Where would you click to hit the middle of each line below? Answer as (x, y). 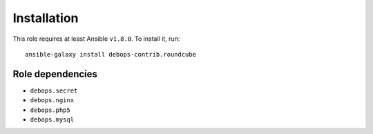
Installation (46, 18)
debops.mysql (52, 120)
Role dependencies (55, 74)
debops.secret (54, 90)
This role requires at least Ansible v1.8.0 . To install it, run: (96, 39)
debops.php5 (50, 110)
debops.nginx (52, 100)
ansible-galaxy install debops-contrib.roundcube (111, 54)
